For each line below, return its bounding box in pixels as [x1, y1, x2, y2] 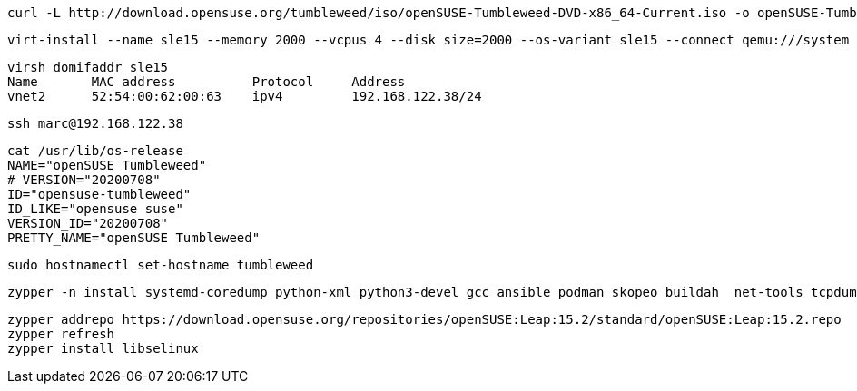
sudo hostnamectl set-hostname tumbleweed [7, 258, 314, 272]
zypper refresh [7, 327, 115, 341]
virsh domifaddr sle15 [7, 60, 169, 74]
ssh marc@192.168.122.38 [7, 116, 183, 131]
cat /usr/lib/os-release [7, 143, 183, 158]
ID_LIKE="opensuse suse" [7, 201, 183, 216]
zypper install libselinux [7, 341, 199, 356]
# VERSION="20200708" [7, 172, 161, 187]
